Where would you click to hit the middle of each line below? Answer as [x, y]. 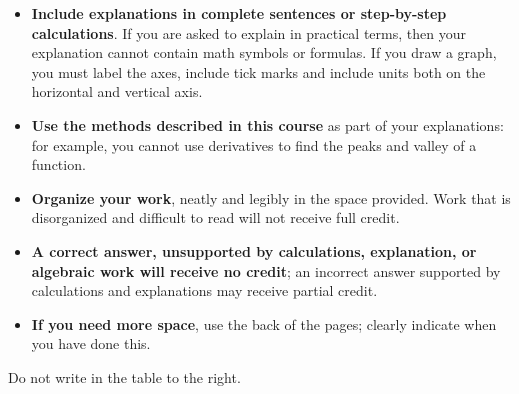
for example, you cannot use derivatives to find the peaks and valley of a [254, 144]
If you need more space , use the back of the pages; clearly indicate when [264, 323]
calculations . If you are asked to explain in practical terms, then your [248, 32]
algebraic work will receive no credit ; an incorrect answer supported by [266, 270]
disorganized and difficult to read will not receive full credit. [215, 217]
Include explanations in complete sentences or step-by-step [239, 13]
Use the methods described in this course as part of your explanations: [267, 124]
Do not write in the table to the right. [124, 376]
